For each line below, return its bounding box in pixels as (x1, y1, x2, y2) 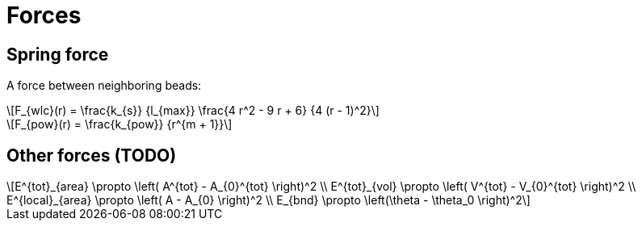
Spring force (6, 44, 109, 65)
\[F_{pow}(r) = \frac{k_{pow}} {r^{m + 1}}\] (6, 117, 233, 132)
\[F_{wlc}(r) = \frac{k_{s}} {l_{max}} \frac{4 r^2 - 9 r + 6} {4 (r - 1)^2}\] (6, 103, 380, 118)
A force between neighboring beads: (6, 78, 202, 93)
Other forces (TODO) (6, 145, 177, 166)
